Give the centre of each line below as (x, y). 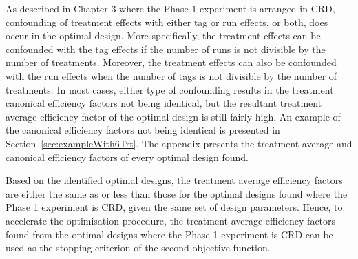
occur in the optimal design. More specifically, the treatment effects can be (163, 35)
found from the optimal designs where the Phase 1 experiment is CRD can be (169, 234)
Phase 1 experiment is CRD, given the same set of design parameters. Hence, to (174, 207)
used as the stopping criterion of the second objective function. (138, 248)
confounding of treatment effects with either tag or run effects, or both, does (167, 22)
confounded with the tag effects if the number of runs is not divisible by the (166, 49)
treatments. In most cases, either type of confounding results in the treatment (170, 89)
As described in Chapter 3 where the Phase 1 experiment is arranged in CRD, (170, 8)
